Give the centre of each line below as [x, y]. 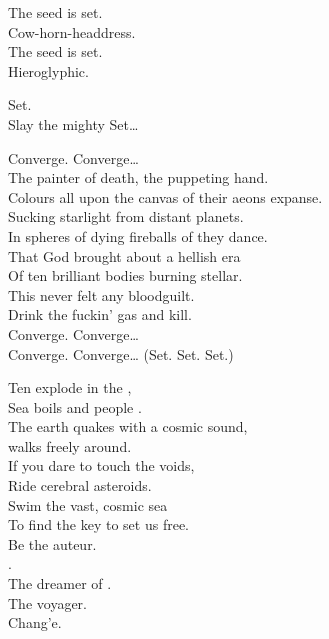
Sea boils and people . [75, 406]
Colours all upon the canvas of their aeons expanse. [165, 196]
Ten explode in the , [70, 387]
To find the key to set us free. [99, 524]
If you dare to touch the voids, [101, 465]
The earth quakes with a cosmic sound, [128, 426]
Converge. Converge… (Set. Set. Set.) [121, 353]
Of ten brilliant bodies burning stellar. [125, 275]
